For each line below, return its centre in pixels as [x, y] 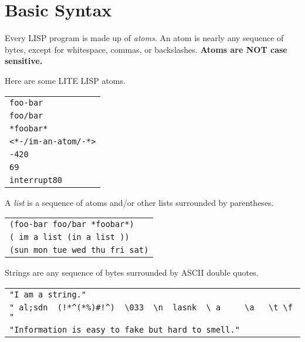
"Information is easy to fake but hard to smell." [125, 329]
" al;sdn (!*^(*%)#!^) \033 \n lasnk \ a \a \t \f [151, 307]
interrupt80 [36, 180]
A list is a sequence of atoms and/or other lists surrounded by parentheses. [139, 202]
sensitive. [24, 61]
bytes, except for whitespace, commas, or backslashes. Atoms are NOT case [146, 49]
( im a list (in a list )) [70, 237]
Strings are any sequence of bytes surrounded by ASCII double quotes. [132, 272]
